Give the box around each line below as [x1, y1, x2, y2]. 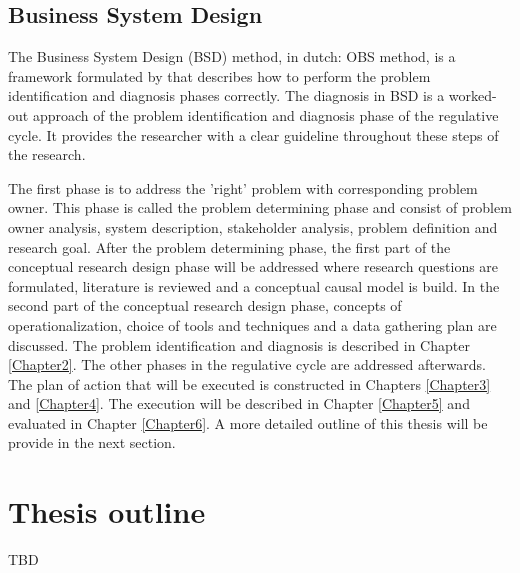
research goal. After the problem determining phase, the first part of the [8, 236, 451, 257]
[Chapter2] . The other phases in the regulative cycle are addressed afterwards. [8, 354, 486, 375]
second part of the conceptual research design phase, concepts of [8, 295, 402, 316]
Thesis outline [8, 491, 206, 532]
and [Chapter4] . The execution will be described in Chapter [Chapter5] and [8, 393, 470, 414]
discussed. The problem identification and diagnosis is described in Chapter [8, 334, 470, 355]
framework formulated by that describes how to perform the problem [8, 65, 431, 86]
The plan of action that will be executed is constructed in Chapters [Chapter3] [8, 373, 491, 394]
